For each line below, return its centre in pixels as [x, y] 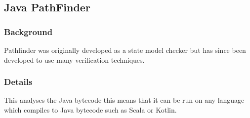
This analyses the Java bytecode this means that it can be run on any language [124, 100]
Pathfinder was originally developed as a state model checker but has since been [125, 50]
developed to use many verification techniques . [74, 59]
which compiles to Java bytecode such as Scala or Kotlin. [90, 110]
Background [28, 31]
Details [18, 82]
